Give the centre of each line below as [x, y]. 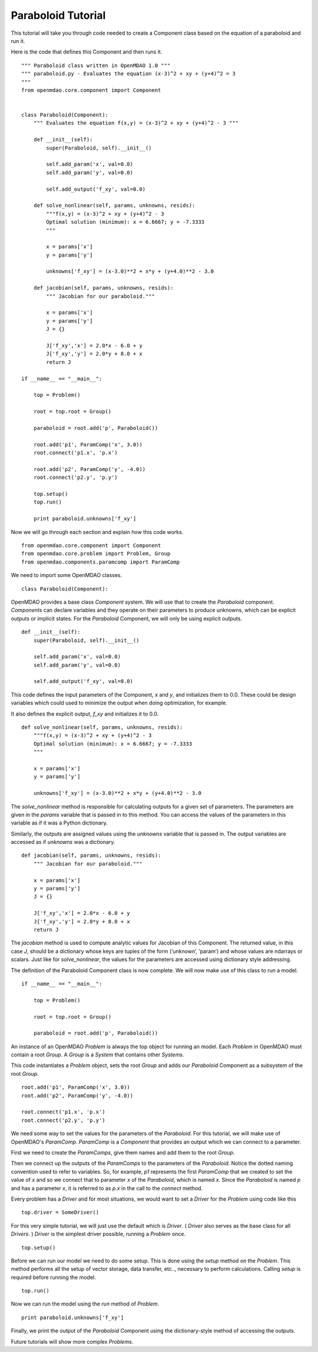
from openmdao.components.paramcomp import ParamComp [100, 562]
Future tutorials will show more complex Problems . [72, 1341]
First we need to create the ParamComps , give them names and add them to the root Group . [123, 1152]
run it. [18, 41]
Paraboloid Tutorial [58, 15]
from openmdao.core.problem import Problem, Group [96, 554]
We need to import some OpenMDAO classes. [67, 575]
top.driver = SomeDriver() [60, 1212]
